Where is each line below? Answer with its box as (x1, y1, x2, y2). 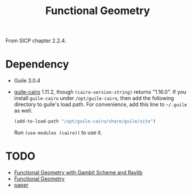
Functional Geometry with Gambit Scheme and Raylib (13, 169, 143, 176)
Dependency (5, 57, 70, 71)
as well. (13, 107, 33, 114)
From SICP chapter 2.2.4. (5, 37, 67, 45)
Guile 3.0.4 (13, 77, 40, 84)
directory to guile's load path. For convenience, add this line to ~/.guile (13, 101, 188, 108)
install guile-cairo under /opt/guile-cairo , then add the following (13, 95, 174, 102)
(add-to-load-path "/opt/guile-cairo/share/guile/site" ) (13, 118, 156, 124)
